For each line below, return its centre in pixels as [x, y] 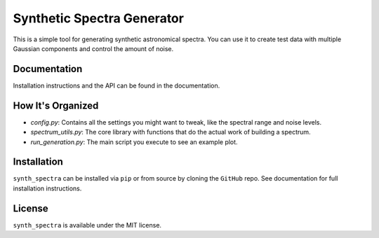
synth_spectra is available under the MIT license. [87, 225]
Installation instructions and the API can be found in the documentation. [117, 85]
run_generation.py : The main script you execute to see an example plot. [134, 142]
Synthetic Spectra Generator [98, 18]
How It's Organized [56, 105]
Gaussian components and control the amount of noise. [93, 48]
